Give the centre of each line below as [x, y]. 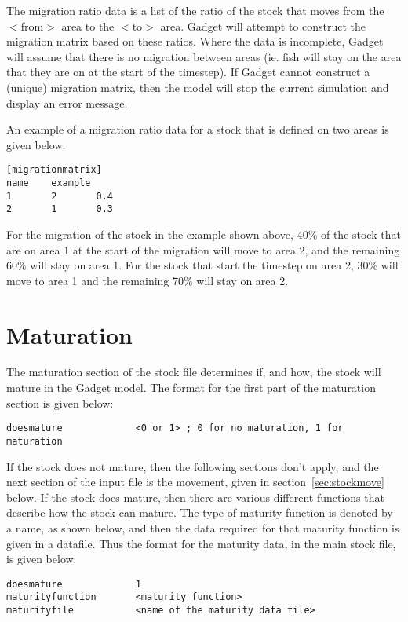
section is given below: [60, 402]
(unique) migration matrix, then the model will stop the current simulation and [198, 87]
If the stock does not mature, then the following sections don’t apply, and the [193, 466]
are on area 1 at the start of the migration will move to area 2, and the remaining [203, 249]
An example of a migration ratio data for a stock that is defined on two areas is [198, 129]
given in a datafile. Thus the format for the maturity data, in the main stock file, [201, 543]
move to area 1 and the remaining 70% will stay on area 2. [148, 280]
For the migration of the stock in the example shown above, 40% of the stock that [204, 234]
